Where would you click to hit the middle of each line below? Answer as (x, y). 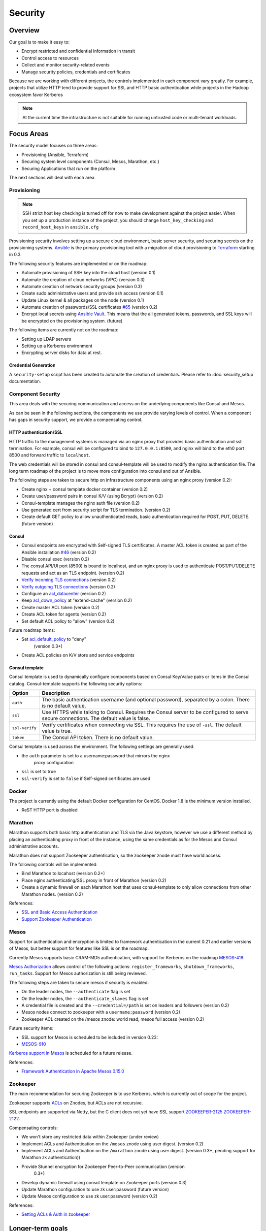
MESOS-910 (34, 1044)
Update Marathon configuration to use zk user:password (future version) (95, 1189)
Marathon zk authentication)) (51, 1158)
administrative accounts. (34, 846)
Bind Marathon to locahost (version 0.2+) (63, 874)
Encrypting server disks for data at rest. (62, 353)
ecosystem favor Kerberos (36, 95)
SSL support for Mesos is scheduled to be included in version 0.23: (90, 1037)
